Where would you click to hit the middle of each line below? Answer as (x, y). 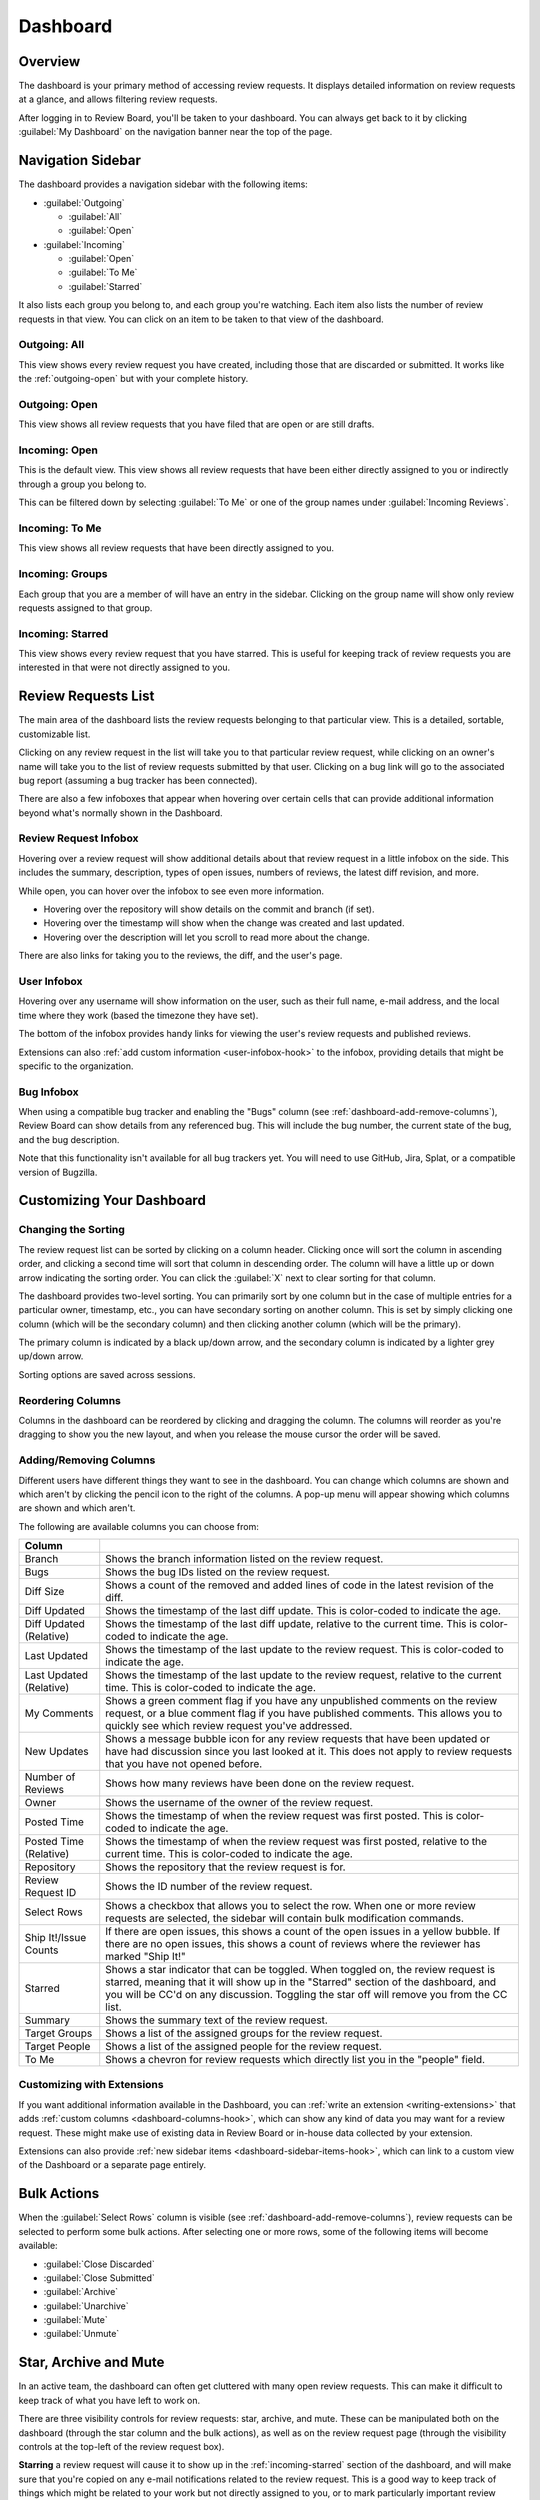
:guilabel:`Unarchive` (86, 2306)
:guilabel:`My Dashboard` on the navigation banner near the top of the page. (175, 132)
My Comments (59, 1713)
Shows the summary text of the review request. (217, 2020)
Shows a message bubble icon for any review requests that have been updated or (297, 1739)
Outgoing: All (51, 345)
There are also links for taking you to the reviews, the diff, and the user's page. (180, 956)
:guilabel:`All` (95, 216)
